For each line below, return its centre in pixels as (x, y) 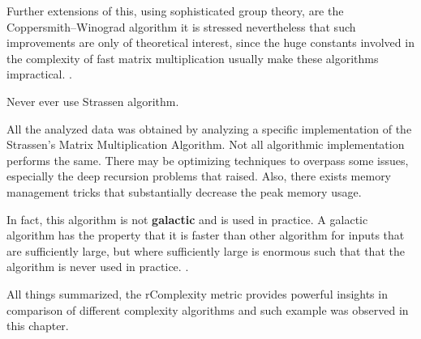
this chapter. (38, 326)
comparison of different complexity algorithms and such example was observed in (208, 309)
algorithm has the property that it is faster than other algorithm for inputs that (206, 235)
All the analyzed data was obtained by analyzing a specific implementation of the (209, 128)
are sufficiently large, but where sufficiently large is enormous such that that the (206, 250)
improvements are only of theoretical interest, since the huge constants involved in (210, 42)
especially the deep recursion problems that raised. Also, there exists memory (199, 176)
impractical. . (39, 74)
